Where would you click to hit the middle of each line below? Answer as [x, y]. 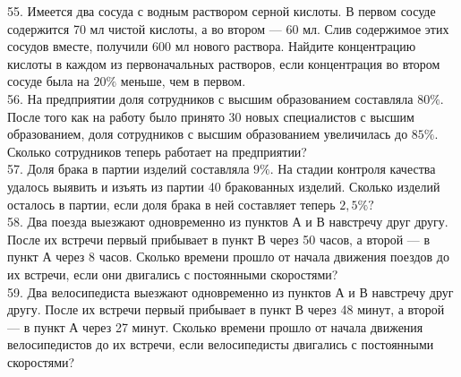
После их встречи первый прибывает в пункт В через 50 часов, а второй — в [219, 239]
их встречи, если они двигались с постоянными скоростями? [173, 274]
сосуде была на [48, 81]
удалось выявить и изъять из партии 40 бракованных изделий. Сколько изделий [224, 186]
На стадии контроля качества [357, 169]
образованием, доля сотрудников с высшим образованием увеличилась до [208, 134]
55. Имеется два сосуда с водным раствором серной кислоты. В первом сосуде [222, 11]
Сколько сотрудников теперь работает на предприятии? [157, 151]
